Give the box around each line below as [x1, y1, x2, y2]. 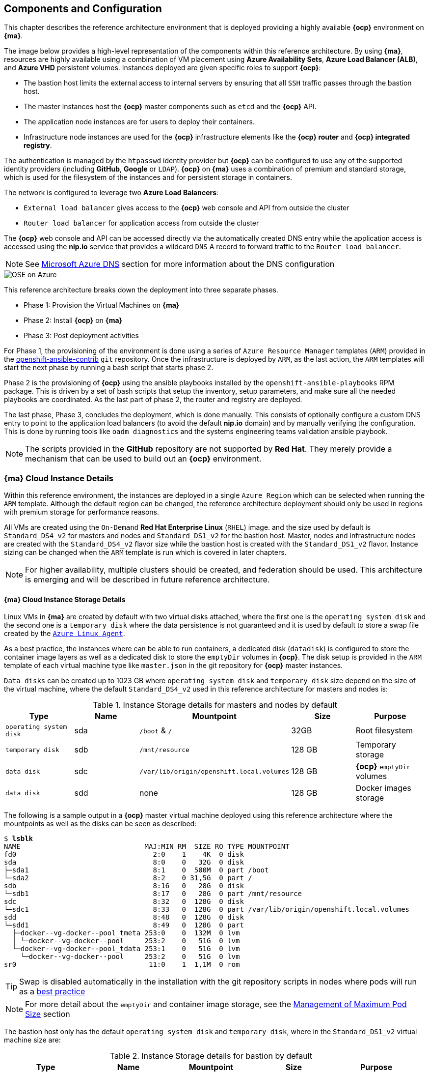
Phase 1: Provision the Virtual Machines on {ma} [24, 301, 180, 310]
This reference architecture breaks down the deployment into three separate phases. [4, 286, 279, 294]
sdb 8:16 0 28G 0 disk [4, 882, 244, 890]
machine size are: [4, 1036, 61, 1044]
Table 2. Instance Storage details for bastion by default [109, 1051, 313, 1061]
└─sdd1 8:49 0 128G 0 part [4, 921, 244, 929]
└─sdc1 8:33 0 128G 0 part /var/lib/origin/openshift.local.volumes [4, 905, 410, 914]
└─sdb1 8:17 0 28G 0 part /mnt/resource [4, 890, 302, 898]
